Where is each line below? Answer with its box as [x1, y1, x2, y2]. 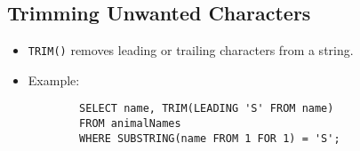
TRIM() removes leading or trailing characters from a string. [28, 41, 354, 60]
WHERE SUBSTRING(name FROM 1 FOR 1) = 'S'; [79, 131, 340, 145]
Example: [28, 70, 80, 89]
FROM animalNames [79, 117, 181, 131]
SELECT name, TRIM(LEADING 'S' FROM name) [79, 102, 334, 115]
